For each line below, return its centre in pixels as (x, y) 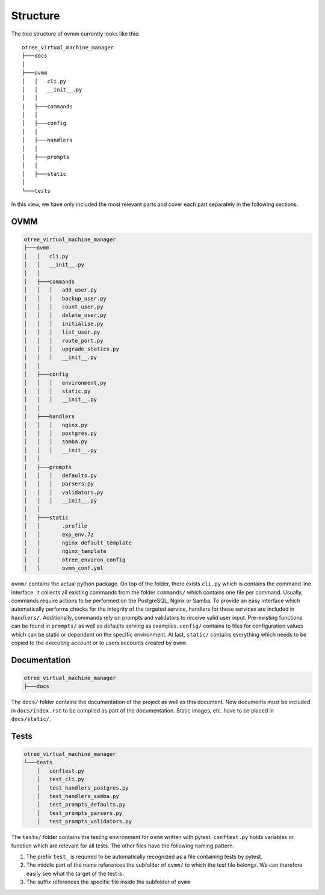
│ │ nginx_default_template (78, 543)
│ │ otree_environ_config (75, 560)
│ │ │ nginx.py (56, 425)
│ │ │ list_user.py (62, 332)
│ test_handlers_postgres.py (82, 788)
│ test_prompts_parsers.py (79, 813)
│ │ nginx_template (65, 551)
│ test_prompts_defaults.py (81, 805)
